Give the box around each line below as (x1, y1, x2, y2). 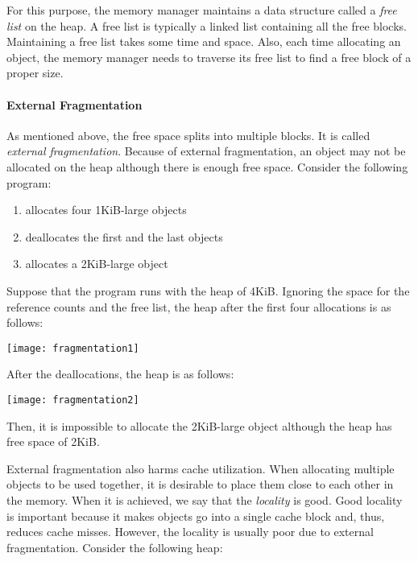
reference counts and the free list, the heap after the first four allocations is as (6, 298, 391, 315)
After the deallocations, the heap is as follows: (6, 365, 234, 382)
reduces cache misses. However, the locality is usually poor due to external (6, 523, 374, 540)
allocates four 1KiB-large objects (25, 201, 187, 218)
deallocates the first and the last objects (25, 228, 223, 245)
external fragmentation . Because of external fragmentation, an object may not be (6, 142, 406, 159)
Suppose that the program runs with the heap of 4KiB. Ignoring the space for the (6, 282, 410, 299)
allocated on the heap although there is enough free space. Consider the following (6, 158, 408, 175)
